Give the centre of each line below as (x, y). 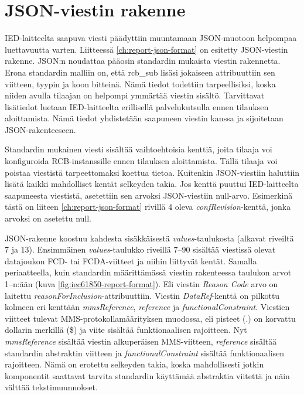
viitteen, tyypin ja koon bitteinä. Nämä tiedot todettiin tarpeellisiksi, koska (140, 84)
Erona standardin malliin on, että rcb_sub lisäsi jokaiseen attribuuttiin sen (140, 72)
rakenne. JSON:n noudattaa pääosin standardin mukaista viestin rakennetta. (143, 61)
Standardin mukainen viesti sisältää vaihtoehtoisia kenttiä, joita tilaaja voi (139, 149)
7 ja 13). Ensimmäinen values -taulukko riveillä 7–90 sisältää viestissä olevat (140, 249)
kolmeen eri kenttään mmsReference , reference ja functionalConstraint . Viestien (147, 307)
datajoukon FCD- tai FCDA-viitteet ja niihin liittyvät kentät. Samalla (131, 261)
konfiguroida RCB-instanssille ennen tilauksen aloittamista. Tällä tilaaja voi (141, 161)
